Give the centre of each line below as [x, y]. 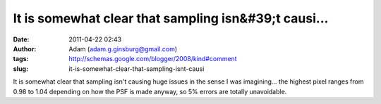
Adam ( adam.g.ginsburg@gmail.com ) [123, 48]
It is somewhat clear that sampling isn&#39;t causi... [171, 18]
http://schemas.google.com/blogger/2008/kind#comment [153, 59]
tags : [21, 59]
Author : [25, 48]
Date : [21, 39]
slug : [20, 69]
